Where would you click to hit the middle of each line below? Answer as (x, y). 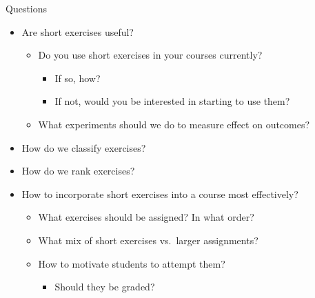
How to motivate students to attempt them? (132, 263)
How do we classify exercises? (84, 147)
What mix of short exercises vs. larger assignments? (148, 240)
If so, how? (78, 78)
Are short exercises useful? (78, 31)
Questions (27, 8)
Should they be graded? (105, 287)
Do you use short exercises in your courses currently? (150, 55)
